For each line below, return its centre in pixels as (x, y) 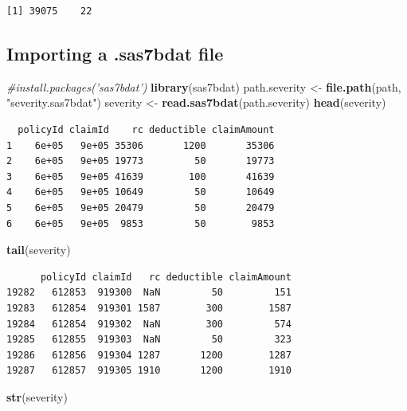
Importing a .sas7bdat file (115, 53)
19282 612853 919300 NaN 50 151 (149, 293)
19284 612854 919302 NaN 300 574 (149, 324)
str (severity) (37, 396)
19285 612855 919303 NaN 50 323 (149, 340)
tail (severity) (39, 250)
